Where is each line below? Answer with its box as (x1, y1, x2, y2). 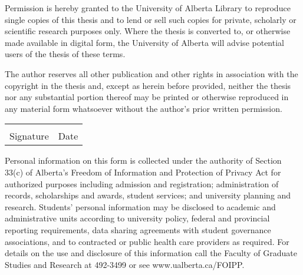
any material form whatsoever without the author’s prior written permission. (5, 102, 282, 114)
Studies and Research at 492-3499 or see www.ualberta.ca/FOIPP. (5, 258, 245, 270)
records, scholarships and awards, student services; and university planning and (5, 189, 291, 201)
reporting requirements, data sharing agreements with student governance (5, 223, 271, 236)
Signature (9, 129, 49, 143)
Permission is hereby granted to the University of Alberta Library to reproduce (5, 2, 291, 14)
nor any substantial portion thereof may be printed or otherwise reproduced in (5, 91, 289, 103)
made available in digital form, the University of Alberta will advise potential (5, 36, 284, 48)
